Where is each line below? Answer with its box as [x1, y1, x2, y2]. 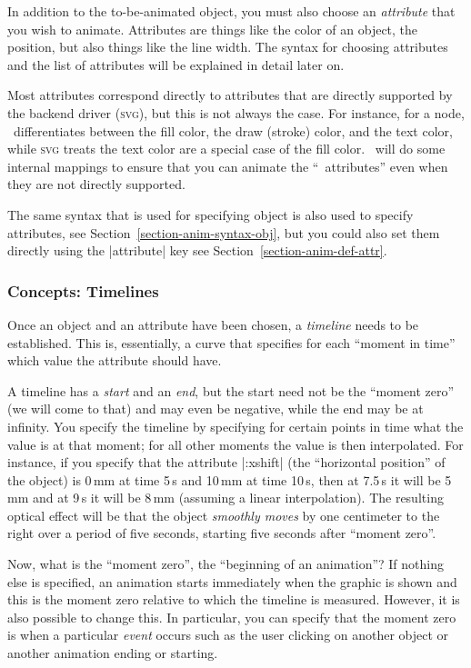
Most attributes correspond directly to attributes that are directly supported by [7, 85, 453, 105]
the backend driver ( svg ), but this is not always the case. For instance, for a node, [7, 103, 465, 122]
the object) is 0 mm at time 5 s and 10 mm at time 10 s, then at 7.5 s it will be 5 [7, 470, 452, 489]
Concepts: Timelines [7, 279, 159, 302]
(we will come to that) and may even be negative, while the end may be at [7, 399, 424, 418]
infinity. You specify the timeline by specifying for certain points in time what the [7, 416, 464, 435]
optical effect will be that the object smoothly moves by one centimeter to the [7, 505, 440, 524]
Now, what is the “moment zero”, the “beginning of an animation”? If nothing [7, 554, 445, 573]
